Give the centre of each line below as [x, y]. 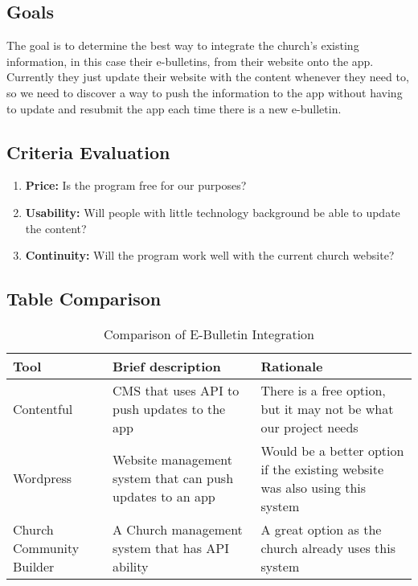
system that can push [173, 478]
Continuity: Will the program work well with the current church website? [210, 255]
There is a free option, [323, 390]
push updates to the [169, 408]
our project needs [309, 427]
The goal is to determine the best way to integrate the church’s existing [183, 45]
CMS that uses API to [176, 390]
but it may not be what [327, 408]
